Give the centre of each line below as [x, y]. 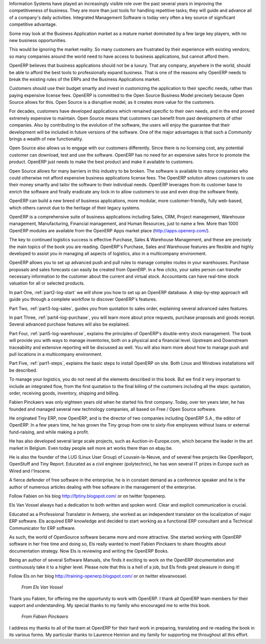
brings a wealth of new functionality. [46, 139]
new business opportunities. [38, 40]
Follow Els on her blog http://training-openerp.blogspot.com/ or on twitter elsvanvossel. [98, 576]
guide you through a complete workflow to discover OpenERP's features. [83, 300]
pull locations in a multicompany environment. [56, 354]
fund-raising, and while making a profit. [49, 432]
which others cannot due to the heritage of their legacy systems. [75, 208]
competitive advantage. [33, 24]
